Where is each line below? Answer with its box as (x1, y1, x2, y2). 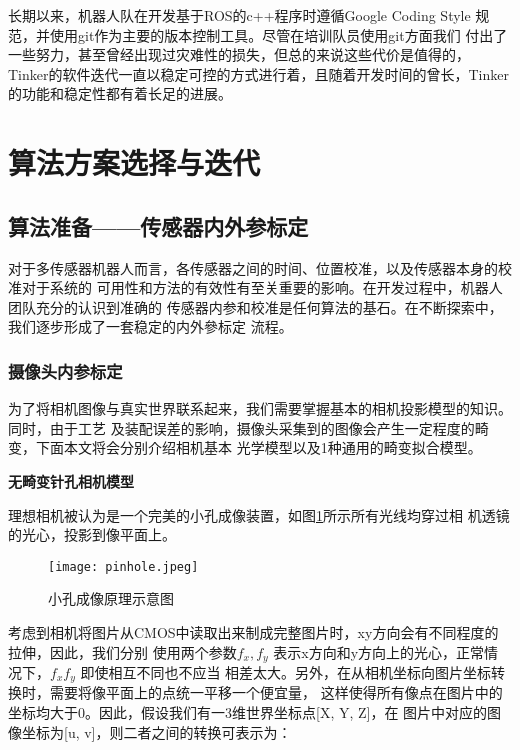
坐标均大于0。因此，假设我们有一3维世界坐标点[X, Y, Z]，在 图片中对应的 (8, 702, 488, 723)
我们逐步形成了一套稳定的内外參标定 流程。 (8, 316, 293, 337)
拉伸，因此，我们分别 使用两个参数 (8, 641, 237, 662)
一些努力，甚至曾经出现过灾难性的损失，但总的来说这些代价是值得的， (8, 44, 470, 65)
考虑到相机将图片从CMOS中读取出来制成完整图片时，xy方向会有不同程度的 (8, 621, 499, 642)
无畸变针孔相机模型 (8, 470, 134, 491)
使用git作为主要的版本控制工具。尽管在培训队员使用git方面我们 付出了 (49, 24, 508, 45)
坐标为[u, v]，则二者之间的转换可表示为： (21, 721, 292, 742)
